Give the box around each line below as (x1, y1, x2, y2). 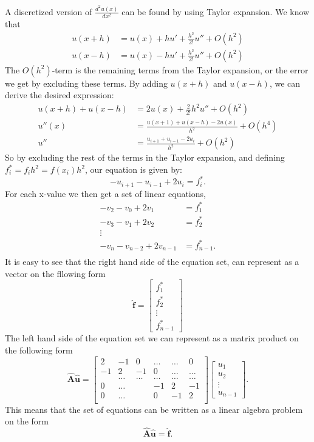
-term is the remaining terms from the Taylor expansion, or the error (52, 63, 309, 76)
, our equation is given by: (84, 163, 182, 176)
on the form (5, 415, 49, 427)
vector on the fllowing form (5, 267, 106, 280)
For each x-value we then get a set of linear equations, (5, 187, 206, 199)
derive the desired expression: (5, 89, 114, 101)
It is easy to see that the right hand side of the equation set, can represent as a (5, 255, 299, 268)
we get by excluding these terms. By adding (5, 76, 168, 89)
